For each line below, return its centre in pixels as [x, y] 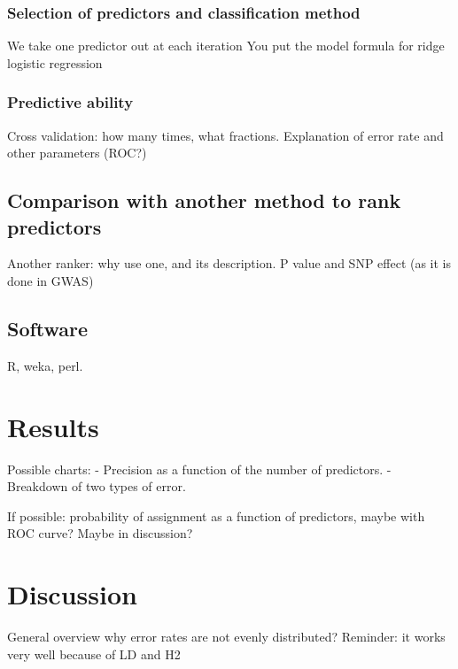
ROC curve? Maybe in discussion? [100, 533]
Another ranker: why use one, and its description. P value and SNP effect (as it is [229, 263]
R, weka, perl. [45, 365]
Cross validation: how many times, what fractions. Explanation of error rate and [225, 135]
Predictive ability [70, 102]
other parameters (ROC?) [77, 153]
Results [53, 426]
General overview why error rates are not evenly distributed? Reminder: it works [226, 637]
